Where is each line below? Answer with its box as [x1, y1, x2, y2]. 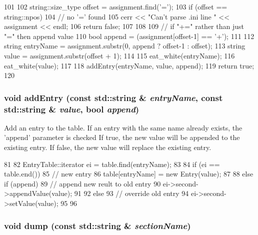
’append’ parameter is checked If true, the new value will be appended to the [4, 132, 240, 142]
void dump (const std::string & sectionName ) [4, 219, 191, 231]
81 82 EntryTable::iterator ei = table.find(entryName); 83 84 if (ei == [4, 158, 220, 169]
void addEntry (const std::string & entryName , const [4, 91, 223, 103]
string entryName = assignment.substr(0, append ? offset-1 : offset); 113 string [4, 40, 245, 51]
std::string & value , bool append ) [4, 102, 139, 115]
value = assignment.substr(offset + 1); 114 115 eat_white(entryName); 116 [4, 50, 235, 60]
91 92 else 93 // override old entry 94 [74, 188, 189, 198]
